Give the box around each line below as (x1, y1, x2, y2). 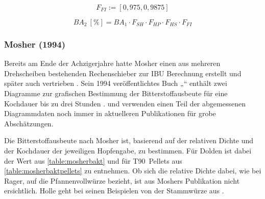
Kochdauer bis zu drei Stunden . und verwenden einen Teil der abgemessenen (4, 98, 246, 108)
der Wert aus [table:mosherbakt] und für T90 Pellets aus (4, 155, 182, 166)
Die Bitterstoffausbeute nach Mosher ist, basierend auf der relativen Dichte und (4, 135, 254, 146)
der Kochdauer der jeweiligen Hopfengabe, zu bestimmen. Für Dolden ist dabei (4, 145, 252, 156)
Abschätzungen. (4, 118, 54, 128)
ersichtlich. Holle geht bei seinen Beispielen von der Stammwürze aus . (4, 185, 224, 196)
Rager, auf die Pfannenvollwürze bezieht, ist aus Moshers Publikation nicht (4, 175, 240, 186)
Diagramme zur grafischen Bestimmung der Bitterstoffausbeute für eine (4, 88, 228, 98)
